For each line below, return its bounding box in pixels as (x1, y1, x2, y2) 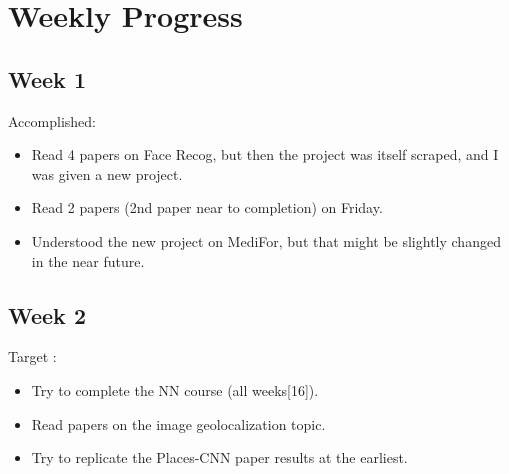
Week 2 (8, 299, 86, 330)
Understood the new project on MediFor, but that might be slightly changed (31, 230, 501, 251)
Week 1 (8, 63, 86, 94)
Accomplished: (8, 110, 96, 131)
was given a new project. (31, 163, 183, 184)
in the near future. (31, 250, 145, 271)
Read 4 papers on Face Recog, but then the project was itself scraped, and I (31, 144, 499, 165)
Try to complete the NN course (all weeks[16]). (31, 379, 319, 400)
